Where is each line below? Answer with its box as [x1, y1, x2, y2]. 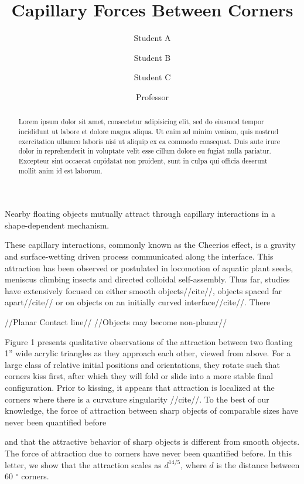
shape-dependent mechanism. [5, 219, 110, 231]
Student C [134, 71, 171, 83]
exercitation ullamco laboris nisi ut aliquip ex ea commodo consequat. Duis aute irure [18, 136, 280, 146]
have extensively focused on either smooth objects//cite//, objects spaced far [5, 284, 282, 296]
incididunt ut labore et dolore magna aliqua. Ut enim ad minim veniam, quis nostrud [18, 126, 278, 136]
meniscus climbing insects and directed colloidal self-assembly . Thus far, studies [5, 273, 290, 285]
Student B [134, 51, 171, 63]
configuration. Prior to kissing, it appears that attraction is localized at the [5, 381, 275, 393]
